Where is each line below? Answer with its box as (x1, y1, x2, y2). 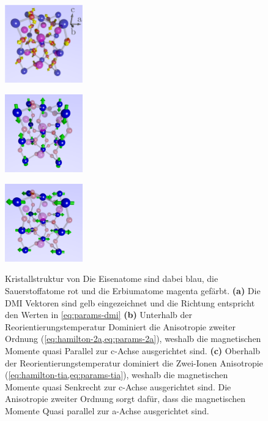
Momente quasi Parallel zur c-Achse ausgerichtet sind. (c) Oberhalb (5, 344, 260, 357)
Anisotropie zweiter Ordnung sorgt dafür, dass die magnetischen (5, 392, 245, 405)
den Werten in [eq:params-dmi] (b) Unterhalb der (5, 308, 193, 321)
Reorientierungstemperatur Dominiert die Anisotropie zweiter (5, 320, 236, 333)
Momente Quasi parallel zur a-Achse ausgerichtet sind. (5, 404, 209, 417)
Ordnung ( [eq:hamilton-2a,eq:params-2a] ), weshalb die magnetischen (5, 332, 261, 345)
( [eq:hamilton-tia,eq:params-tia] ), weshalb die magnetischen (5, 368, 228, 381)
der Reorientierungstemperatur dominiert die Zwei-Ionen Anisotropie (5, 356, 263, 369)
